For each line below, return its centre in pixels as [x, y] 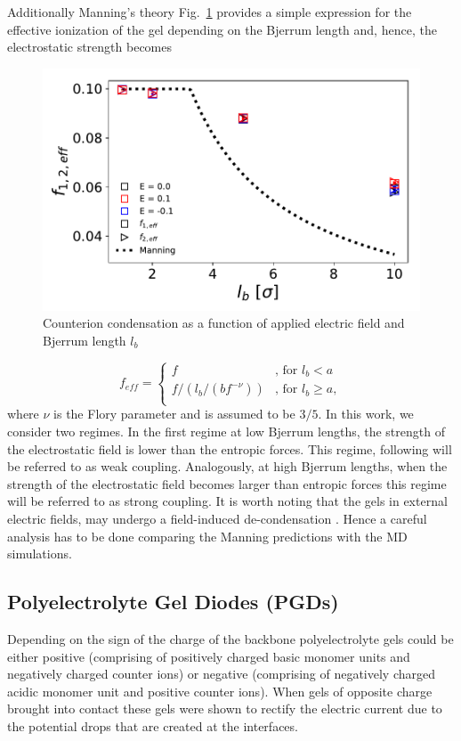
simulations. [40, 554]
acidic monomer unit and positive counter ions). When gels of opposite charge [220, 691]
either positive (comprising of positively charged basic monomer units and [209, 656]
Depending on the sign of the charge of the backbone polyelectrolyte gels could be [230, 638]
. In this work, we [366, 414]
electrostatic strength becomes [90, 47]
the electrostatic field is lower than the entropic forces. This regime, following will [230, 448]
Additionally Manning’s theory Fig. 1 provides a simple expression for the [210, 12]
